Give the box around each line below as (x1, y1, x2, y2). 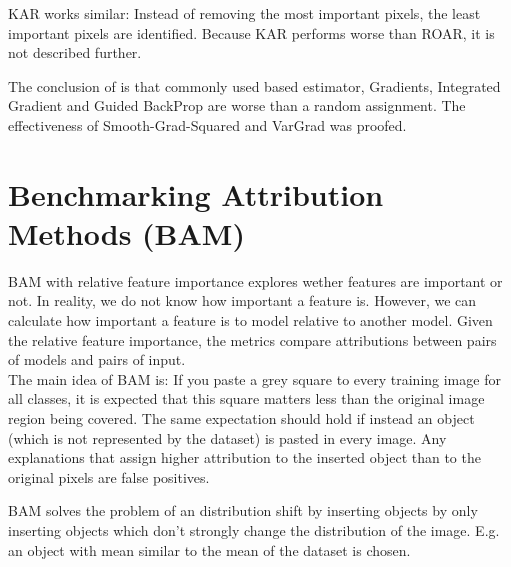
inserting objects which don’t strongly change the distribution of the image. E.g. (8, 520, 500, 540)
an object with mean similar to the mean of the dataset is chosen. (8, 539, 411, 560)
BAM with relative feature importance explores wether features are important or (8, 270, 503, 291)
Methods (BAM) (8, 212, 245, 253)
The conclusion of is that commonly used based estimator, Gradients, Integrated (8, 75, 501, 96)
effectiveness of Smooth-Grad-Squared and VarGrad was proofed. (8, 114, 407, 135)
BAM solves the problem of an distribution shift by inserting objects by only (8, 500, 478, 521)
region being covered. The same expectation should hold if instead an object (8, 408, 475, 429)
